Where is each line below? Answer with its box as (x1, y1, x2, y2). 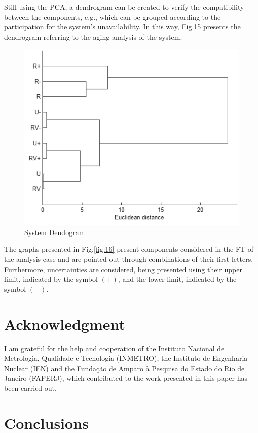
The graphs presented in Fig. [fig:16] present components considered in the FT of (4, 244, 254, 254)
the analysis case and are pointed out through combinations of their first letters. (4, 254, 253, 264)
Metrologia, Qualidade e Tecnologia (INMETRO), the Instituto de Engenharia (4, 353, 248, 363)
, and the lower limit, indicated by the (118, 274, 237, 284)
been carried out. (4, 382, 57, 393)
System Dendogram (24, 226, 85, 237)
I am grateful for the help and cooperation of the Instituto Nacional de (4, 343, 225, 353)
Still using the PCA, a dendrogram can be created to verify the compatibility (4, 2, 244, 12)
